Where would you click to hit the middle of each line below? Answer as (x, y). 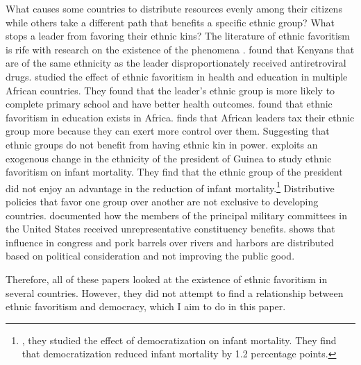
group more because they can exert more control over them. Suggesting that (168, 131)
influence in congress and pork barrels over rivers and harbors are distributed (170, 242)
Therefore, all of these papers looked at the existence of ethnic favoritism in (167, 279)
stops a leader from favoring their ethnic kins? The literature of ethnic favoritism (178, 36)
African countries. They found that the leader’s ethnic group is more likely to (170, 90)
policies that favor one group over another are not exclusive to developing (162, 201)
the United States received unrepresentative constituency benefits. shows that (170, 229)
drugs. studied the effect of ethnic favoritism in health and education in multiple (177, 76)
